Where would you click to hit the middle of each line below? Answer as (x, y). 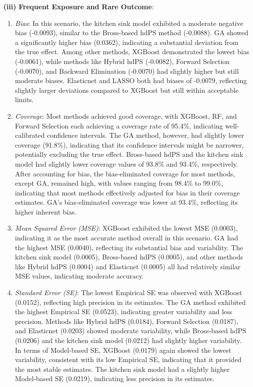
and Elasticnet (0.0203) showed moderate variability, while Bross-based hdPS (131, 331)
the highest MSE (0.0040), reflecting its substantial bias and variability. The (129, 247)
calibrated (30, 135)
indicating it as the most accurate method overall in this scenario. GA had (126, 238)
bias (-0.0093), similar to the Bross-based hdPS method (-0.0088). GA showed (132, 32)
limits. (24, 99)
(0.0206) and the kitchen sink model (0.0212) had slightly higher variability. (128, 340)
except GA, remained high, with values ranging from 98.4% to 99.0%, (119, 183)
